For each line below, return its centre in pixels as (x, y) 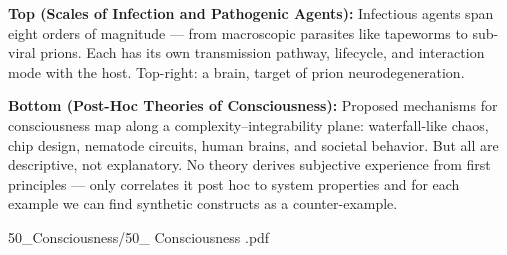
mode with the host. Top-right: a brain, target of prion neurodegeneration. (236, 71)
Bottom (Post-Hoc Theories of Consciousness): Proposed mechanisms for (253, 105)
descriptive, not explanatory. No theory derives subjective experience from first (249, 164)
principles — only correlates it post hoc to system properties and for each (234, 183)
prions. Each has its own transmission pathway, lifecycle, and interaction (262, 52)
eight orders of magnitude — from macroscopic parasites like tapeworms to (238, 32)
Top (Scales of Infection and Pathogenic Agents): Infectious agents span (251, 13)
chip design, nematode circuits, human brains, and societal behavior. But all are (253, 144)
